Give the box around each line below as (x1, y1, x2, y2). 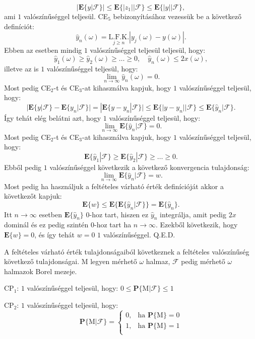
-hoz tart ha (94, 219, 132, 230)
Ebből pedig (4, 161, 42, 172)
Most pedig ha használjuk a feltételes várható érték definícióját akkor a (4, 181, 224, 191)
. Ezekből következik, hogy (155, 219, 238, 230)
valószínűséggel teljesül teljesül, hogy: (90, 45, 206, 55)
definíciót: (4, 21, 34, 31)
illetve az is (4, 63, 39, 73)
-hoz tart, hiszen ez (89, 209, 149, 219)
